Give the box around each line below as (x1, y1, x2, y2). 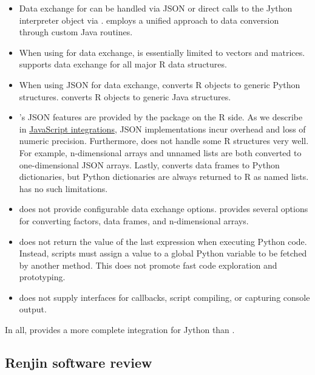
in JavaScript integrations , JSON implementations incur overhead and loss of (19, 122, 306, 135)
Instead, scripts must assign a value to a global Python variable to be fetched (19, 247, 307, 260)
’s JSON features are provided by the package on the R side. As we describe (19, 111, 303, 123)
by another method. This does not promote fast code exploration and (19, 258, 277, 271)
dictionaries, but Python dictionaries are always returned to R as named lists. (19, 170, 309, 183)
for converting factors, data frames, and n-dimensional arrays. (19, 214, 249, 227)
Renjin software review (5, 353, 152, 372)
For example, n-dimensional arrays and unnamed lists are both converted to (19, 146, 302, 159)
